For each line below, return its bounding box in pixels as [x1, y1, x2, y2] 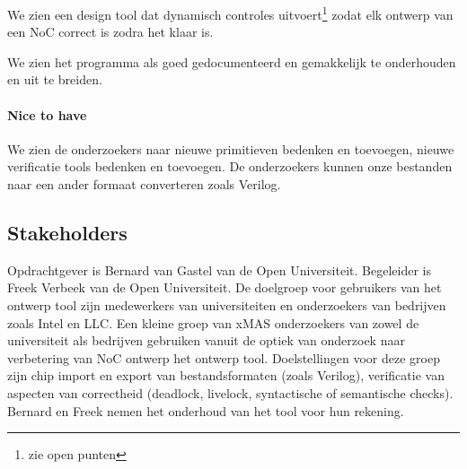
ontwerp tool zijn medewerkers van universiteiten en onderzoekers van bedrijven [7, 296, 446, 314]
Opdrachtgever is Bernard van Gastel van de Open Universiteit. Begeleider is [7, 260, 431, 279]
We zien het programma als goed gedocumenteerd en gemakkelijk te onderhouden [7, 52, 456, 71]
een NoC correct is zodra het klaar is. [7, 22, 214, 41]
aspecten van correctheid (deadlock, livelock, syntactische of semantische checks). [7, 383, 454, 402]
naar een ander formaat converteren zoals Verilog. [7, 175, 281, 194]
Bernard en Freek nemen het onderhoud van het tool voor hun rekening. [7, 401, 404, 420]
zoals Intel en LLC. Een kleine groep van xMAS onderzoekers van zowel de [7, 313, 419, 332]
